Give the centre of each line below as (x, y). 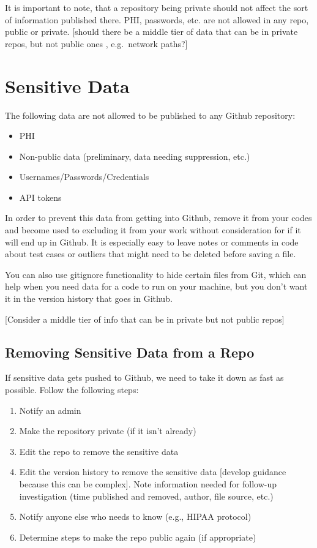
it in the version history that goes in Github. (89, 298)
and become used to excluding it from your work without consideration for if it (153, 230)
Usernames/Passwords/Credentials (84, 177)
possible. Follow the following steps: (72, 390)
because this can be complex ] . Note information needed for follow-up (148, 483)
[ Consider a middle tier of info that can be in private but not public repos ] (145, 319)
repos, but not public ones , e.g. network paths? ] (96, 43)
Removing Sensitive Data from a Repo (130, 352)
